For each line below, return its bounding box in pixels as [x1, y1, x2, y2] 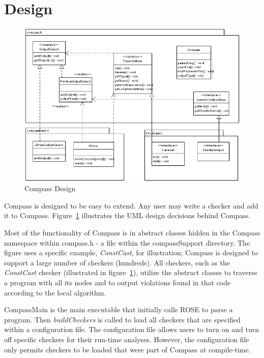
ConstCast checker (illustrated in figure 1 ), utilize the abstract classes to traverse [4, 267, 258, 278]
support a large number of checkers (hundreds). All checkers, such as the [4, 257, 230, 267]
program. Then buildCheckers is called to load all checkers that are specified [4, 314, 241, 324]
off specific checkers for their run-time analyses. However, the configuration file [4, 334, 249, 344]
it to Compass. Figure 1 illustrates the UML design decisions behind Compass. [4, 210, 251, 221]
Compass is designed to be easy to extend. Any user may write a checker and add [4, 200, 258, 211]
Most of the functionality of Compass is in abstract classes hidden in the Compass [4, 227, 260, 237]
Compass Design [24, 183, 76, 194]
